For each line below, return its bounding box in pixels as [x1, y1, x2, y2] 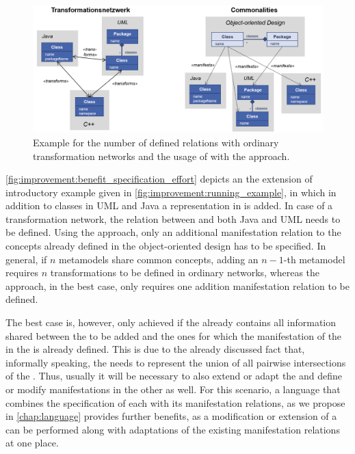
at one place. [5, 436, 59, 450]
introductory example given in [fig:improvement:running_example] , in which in [5, 185, 337, 199]
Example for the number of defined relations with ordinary [33, 135, 279, 149]
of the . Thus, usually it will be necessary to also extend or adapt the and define [5, 369, 343, 383]
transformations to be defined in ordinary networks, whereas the [50, 265, 320, 280]
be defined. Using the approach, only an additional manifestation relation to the [5, 225, 341, 239]
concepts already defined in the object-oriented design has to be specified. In [5, 239, 326, 253]
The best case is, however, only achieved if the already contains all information [5, 315, 337, 330]
